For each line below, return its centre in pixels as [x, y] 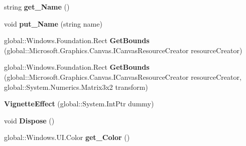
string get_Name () [37, 7]
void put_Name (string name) [53, 23]
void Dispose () [29, 120]
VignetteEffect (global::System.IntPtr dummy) [79, 104]
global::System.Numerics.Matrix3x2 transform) [76, 87]
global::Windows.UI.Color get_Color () [67, 137]
